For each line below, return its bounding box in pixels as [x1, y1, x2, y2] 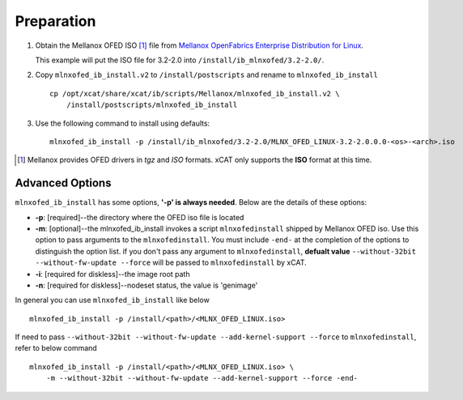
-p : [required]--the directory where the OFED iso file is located [35, 212, 244, 222]
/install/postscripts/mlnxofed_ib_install [66, 100, 238, 109]
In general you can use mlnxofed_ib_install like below [15, 296, 210, 305]
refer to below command [15, 343, 97, 353]
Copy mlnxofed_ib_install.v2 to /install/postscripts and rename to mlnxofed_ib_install [35, 70, 378, 80]
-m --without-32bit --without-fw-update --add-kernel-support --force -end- [45, 373, 359, 383]
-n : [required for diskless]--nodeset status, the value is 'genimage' [35, 280, 258, 290]
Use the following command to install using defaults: [35, 118, 210, 128]
